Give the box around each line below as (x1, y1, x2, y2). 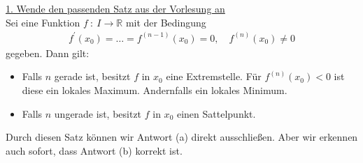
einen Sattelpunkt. (176, 106, 256, 121)
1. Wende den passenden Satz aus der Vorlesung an (6, 1, 225, 15)
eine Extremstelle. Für (166, 69, 262, 84)
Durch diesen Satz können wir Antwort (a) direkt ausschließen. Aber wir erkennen (6, 130, 358, 144)
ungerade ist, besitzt (54, 106, 142, 121)
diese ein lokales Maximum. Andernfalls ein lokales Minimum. (22, 82, 287, 97)
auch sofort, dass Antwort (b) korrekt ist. (6, 143, 183, 157)
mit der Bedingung (125, 15, 206, 29)
